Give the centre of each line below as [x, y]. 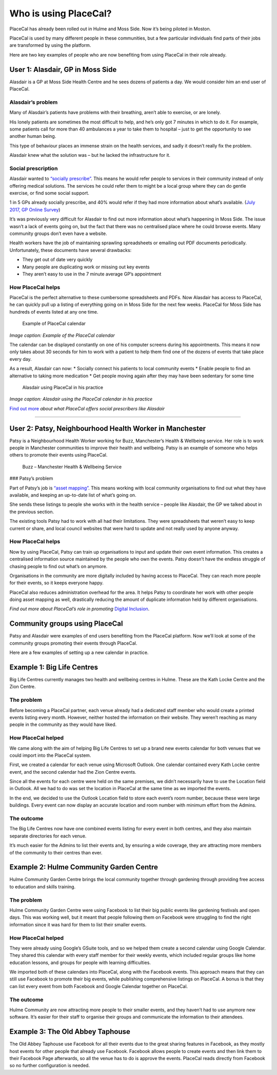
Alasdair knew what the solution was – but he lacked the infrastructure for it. [90, 155]
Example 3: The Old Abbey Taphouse [70, 1032]
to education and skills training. [43, 886]
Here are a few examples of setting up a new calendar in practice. [79, 652]
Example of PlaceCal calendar [54, 323]
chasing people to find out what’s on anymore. [58, 566]
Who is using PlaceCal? [61, 13]
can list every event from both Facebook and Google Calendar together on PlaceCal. [99, 986]
